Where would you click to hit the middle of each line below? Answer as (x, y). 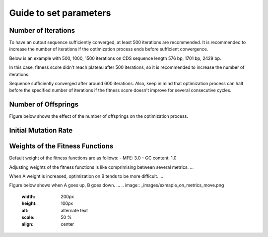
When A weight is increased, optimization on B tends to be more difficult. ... (86, 176)
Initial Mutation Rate (41, 130)
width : (29, 196)
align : (28, 224)
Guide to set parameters (60, 13)
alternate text (74, 210)
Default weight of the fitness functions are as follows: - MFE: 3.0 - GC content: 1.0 (93, 158)
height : (29, 203)
